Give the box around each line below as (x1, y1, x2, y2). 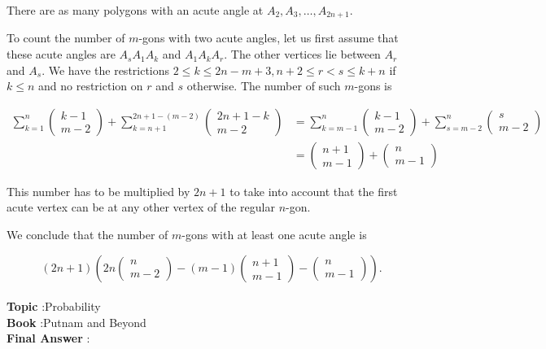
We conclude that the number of (7, 226, 168, 243)
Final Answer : (7, 329, 90, 347)
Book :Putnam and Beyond (7, 313, 146, 330)
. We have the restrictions (41, 61, 170, 78)
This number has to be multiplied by (7, 182, 190, 199)
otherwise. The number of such (186, 77, 341, 94)
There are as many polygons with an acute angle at (7, 2, 264, 18)
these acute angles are (7, 46, 116, 63)
